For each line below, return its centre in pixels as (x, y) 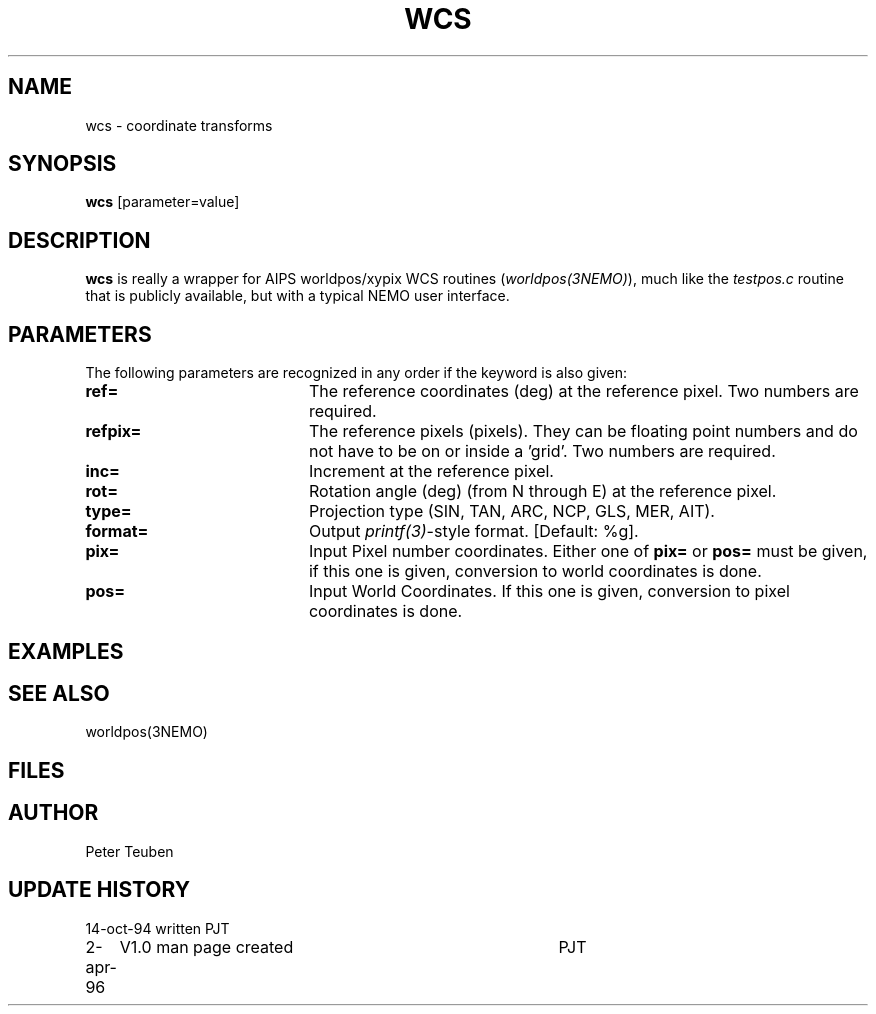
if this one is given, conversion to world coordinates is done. (535, 571)
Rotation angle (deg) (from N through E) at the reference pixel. (542, 491)
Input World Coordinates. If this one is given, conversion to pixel (549, 591)
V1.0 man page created (206, 946)
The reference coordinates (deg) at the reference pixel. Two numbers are (583, 391)
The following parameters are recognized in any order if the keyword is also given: (356, 373)
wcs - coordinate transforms (179, 125)
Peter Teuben (129, 851)
